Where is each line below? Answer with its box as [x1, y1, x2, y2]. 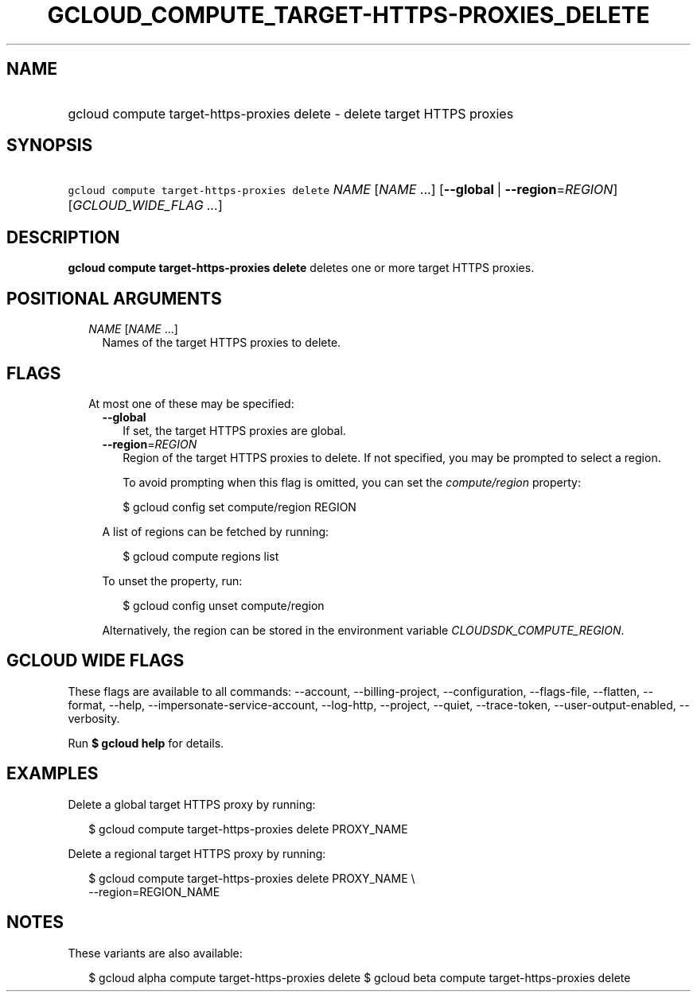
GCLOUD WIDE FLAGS [6, 650, 185, 671]
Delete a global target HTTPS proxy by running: [68, 797, 316, 811]
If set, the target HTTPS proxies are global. [123, 423, 346, 437]
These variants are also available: [68, 946, 243, 960]
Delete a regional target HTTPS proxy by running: [68, 846, 326, 860]
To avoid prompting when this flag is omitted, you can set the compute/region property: [123, 475, 581, 489]
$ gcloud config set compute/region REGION [123, 499, 356, 514]
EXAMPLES [6, 763, 99, 784]
